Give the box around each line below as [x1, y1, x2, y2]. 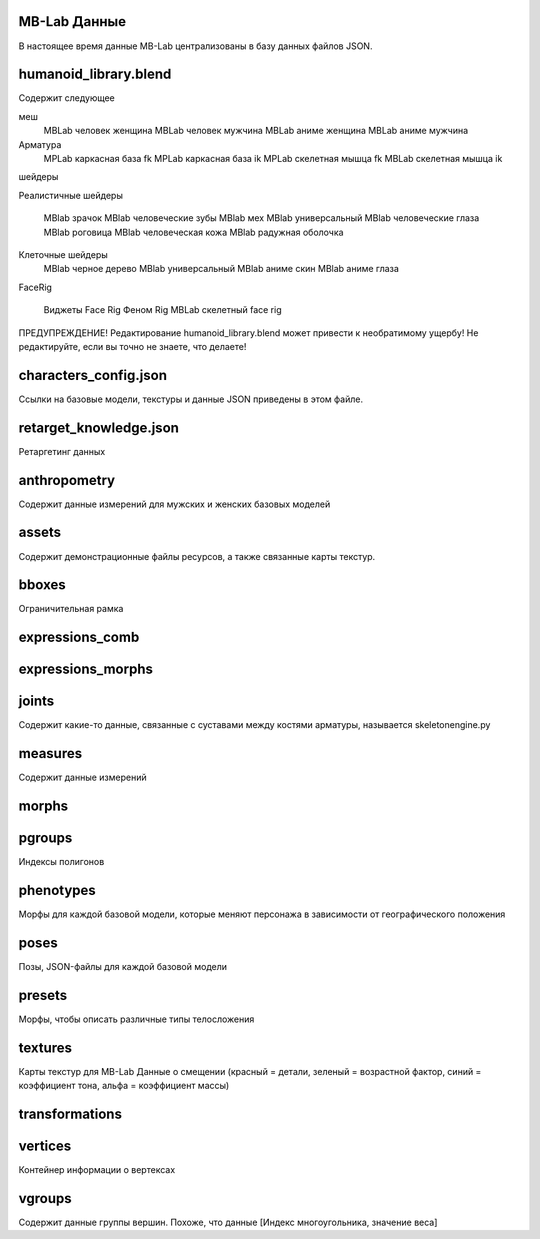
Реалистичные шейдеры [18, 189, 124, 201]
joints [18, 693, 55, 710]
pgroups [18, 830, 73, 847]
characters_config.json [18, 366, 167, 384]
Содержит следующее [18, 92, 115, 104]
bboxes [18, 576, 66, 594]
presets [18, 986, 68, 1004]
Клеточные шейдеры [18, 248, 109, 260]
